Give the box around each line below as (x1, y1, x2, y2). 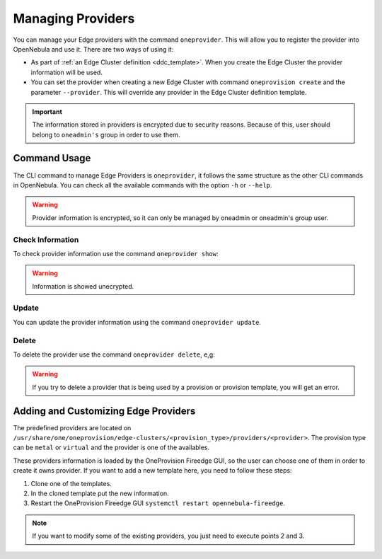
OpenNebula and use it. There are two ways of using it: (13, 45, 174, 53)
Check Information (13, 234, 79, 244)
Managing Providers (13, 11, 135, 26)
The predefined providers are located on (13, 423, 132, 432)
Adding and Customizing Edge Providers (13, 405, 196, 417)
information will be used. (30, 68, 103, 76)
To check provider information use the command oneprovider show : (13, 249, 219, 258)
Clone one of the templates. (30, 479, 112, 488)
